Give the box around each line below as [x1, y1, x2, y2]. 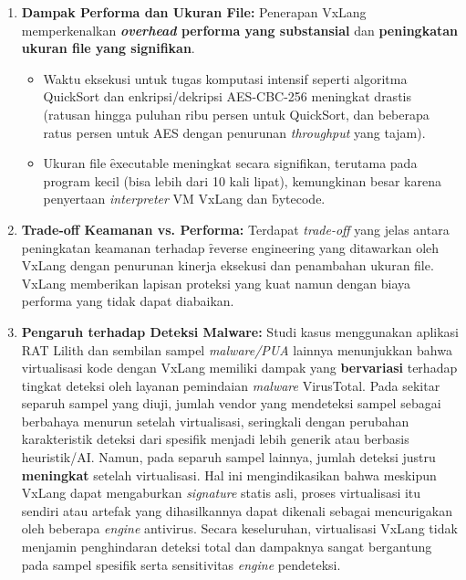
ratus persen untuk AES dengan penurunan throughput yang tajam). [43, 122, 426, 142]
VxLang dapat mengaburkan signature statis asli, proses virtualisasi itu [21, 483, 421, 502]
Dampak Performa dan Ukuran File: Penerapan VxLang [21, 3, 367, 21]
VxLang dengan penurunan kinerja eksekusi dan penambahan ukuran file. [21, 256, 434, 275]
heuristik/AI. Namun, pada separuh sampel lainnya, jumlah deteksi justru [21, 448, 436, 467]
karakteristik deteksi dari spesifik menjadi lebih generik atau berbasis [21, 429, 409, 448]
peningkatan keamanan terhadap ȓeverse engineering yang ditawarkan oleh [21, 237, 440, 257]
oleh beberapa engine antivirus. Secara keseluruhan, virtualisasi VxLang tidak [21, 519, 458, 538]
